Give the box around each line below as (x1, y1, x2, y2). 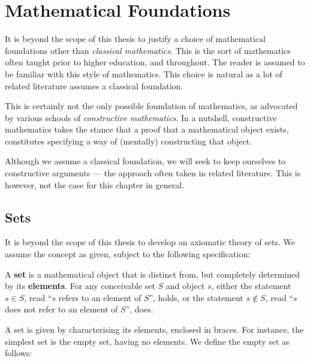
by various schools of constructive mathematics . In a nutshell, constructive (5, 111, 277, 124)
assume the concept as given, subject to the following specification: (5, 248, 251, 260)
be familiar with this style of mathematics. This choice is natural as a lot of (5, 67, 282, 80)
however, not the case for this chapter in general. (5, 178, 184, 191)
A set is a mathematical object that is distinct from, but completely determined (5, 267, 300, 280)
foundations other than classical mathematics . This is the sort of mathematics (5, 44, 291, 56)
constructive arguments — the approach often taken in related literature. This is (5, 167, 301, 179)
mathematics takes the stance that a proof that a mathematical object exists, (5, 123, 289, 136)
